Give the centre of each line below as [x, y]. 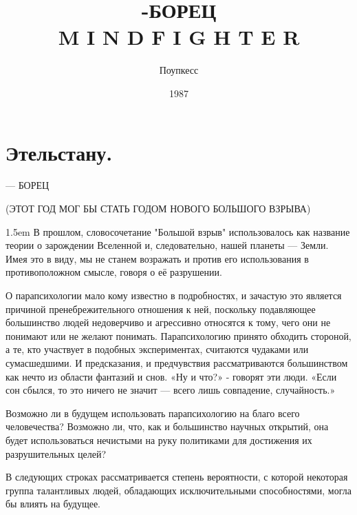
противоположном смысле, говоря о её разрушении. [114, 272]
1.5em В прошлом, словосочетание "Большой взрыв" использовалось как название [178, 231]
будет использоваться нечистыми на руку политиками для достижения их [159, 440]
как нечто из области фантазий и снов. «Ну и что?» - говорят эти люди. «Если [171, 376]
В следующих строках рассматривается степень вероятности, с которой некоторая [177, 477]
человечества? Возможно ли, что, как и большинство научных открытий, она [167, 426]
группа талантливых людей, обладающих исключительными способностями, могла [178, 490]
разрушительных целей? [56, 453]
